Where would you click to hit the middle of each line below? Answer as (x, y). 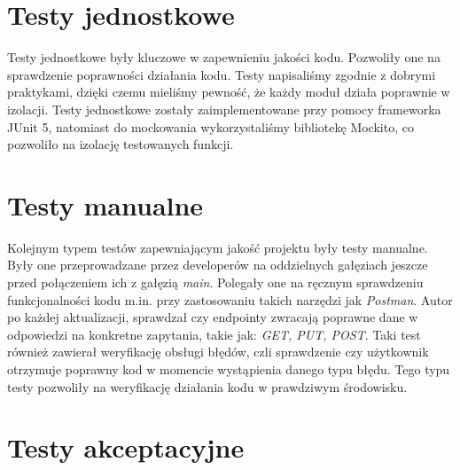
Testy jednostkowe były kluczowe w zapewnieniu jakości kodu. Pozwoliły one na (224, 57)
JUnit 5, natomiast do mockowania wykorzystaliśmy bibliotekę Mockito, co (211, 126)
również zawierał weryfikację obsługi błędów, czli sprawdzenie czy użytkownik (218, 352)
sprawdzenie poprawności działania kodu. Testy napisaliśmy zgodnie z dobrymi (222, 74)
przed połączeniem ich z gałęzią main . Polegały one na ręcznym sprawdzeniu (215, 282)
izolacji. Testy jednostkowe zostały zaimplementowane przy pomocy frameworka (224, 109)
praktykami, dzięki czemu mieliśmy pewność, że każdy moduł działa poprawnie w (229, 92)
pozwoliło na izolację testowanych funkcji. (121, 144)
